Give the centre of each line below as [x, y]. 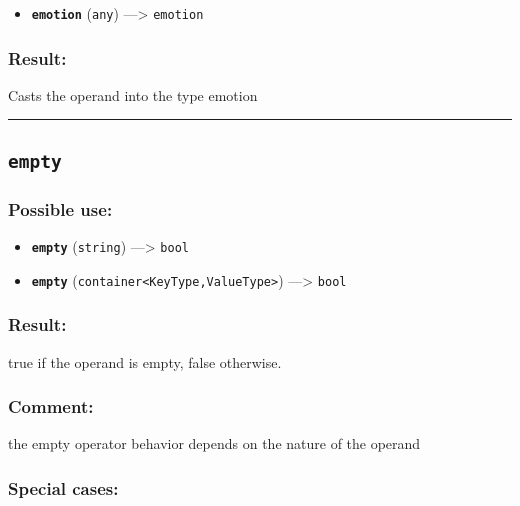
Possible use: [60, 208]
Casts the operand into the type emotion [133, 94]
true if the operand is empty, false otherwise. [145, 361]
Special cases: [63, 487]
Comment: [51, 406]
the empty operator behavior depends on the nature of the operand [214, 443]
